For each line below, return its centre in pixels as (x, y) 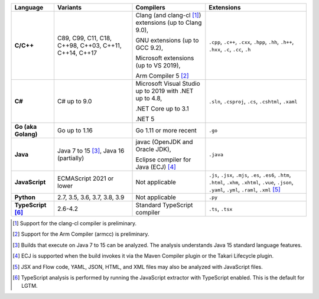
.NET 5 (145, 119)
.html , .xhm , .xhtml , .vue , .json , (251, 182)
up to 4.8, (149, 98)
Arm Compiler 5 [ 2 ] (162, 76)
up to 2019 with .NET (165, 91)
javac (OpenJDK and (164, 142)
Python (25, 197)
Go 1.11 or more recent (166, 130)
